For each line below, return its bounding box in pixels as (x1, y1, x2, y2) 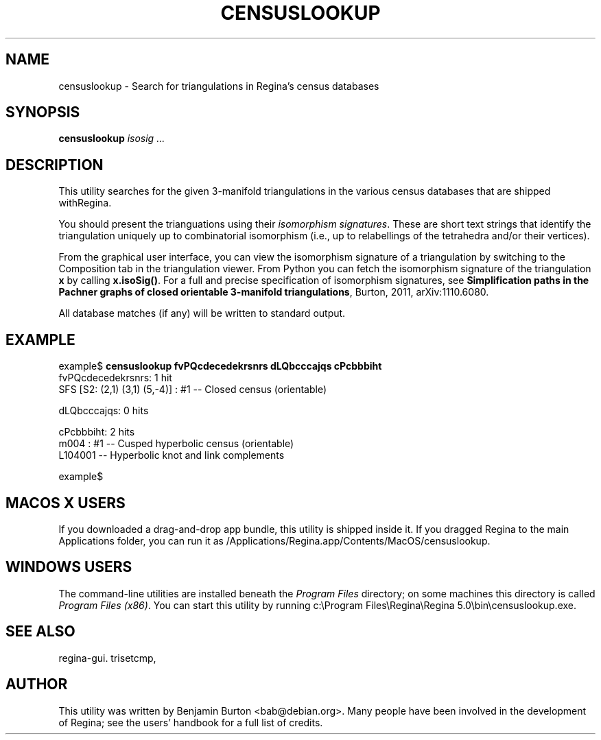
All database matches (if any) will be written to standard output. (58, 307, 346, 320)
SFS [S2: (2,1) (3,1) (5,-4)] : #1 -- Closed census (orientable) (58, 383, 327, 396)
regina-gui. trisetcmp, (58, 652, 156, 664)
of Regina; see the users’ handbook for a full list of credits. (58, 716, 323, 728)
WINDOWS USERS (5, 558, 132, 576)
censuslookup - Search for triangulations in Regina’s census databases (58, 80, 379, 92)
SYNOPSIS (5, 104, 80, 121)
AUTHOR (5, 676, 68, 693)
